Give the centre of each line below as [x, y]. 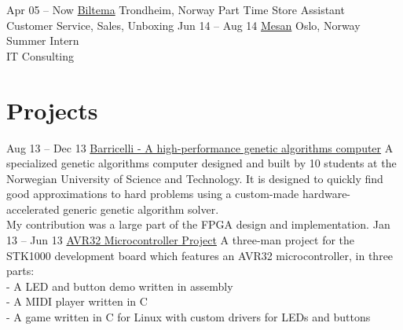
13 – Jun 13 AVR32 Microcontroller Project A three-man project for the [181, 240]
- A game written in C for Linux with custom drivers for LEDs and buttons [189, 317]
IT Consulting [40, 55]
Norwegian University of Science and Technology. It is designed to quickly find [195, 178]
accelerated [33, 209]
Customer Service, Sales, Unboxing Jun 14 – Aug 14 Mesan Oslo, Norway [183, 25]
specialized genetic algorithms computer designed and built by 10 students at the [201, 163]
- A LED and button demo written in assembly [120, 286]
